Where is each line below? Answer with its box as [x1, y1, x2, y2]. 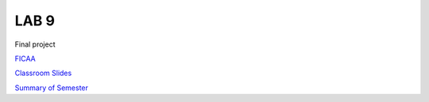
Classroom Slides [14, 68, 72, 78]
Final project [14, 40, 56, 49]
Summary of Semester [14, 83, 89, 93]
